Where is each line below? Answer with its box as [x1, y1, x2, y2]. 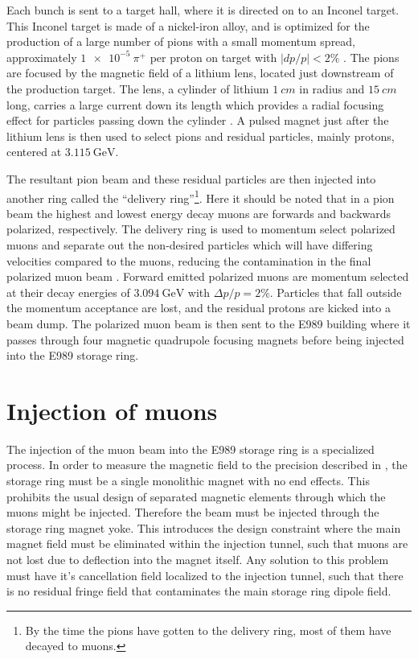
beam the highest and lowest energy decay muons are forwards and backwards [6, 204, 391, 221]
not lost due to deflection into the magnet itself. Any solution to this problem [6, 551, 389, 567]
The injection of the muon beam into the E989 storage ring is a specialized [6, 440, 375, 457]
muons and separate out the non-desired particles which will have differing [6, 236, 373, 253]
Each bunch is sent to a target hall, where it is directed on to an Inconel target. [6, 2, 400, 18]
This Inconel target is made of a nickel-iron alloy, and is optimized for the [6, 17, 370, 34]
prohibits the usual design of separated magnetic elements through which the [6, 488, 386, 505]
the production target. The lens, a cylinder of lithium [6, 80, 269, 97]
